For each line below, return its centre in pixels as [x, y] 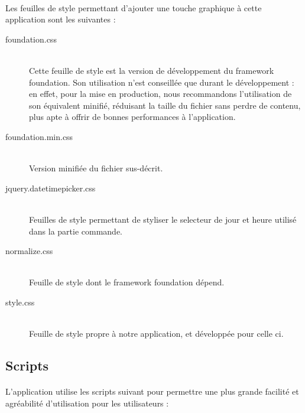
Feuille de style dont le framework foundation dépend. [127, 282]
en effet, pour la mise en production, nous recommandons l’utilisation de [160, 94]
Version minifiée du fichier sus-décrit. [96, 168]
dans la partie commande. [76, 231]
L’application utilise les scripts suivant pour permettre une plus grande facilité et [152, 391]
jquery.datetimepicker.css [51, 188]
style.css [20, 302]
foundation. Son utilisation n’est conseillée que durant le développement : [162, 82]
